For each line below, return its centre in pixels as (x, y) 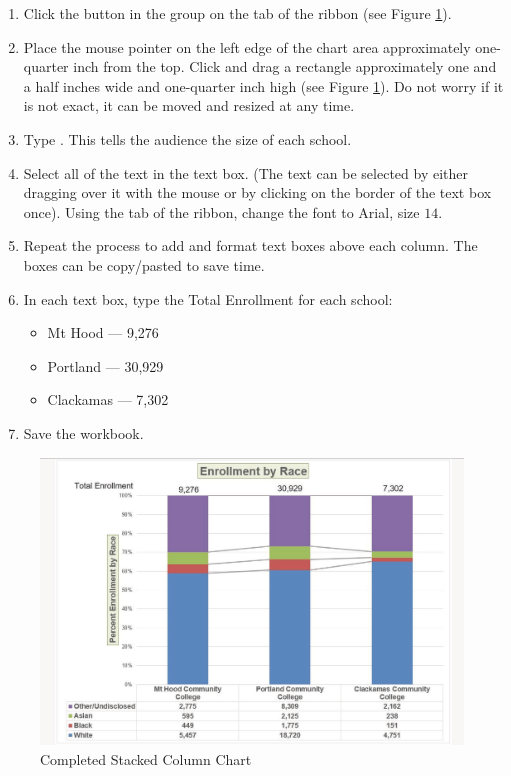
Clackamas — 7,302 (108, 399)
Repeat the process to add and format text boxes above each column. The (250, 245)
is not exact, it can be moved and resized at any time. (189, 105)
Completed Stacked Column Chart (146, 758)
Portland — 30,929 (105, 365)
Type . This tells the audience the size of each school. (187, 138)
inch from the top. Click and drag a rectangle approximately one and (285, 66)
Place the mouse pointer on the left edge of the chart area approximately (247, 46)
